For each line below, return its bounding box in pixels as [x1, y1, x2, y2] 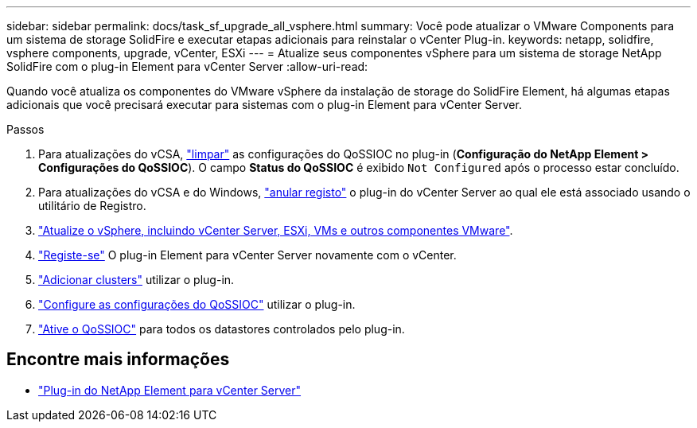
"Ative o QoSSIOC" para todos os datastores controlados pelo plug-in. [38, 322, 405, 336]
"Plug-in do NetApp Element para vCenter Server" [38, 383, 302, 397]
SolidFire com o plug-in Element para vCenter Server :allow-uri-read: [6, 60, 368, 73]
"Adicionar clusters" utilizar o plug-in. [38, 273, 235, 286]
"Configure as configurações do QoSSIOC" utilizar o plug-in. [38, 298, 356, 311]
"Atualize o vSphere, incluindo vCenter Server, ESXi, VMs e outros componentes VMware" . [38, 224, 513, 237]
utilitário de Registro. [38, 199, 146, 212]
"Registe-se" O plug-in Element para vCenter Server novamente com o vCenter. [38, 248, 457, 262]
